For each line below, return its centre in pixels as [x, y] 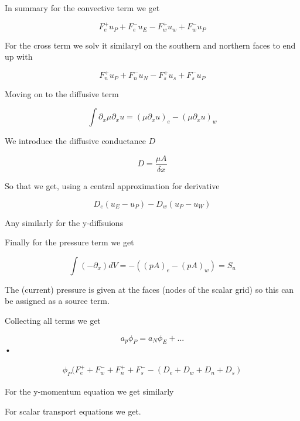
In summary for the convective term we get [82, 8]
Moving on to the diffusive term [62, 93]
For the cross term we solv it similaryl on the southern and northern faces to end [150, 45]
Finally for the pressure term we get [69, 242]
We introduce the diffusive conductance [75, 141]
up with [19, 57]
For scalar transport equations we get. [73, 411]
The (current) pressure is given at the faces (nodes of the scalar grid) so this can [149, 289]
